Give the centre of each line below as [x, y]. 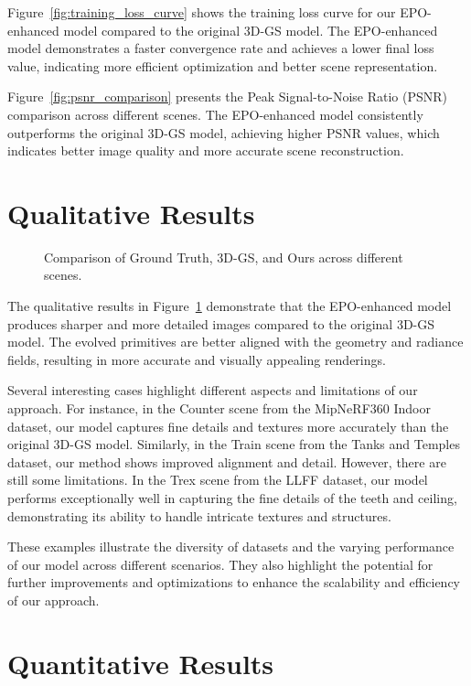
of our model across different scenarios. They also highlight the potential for [220, 564]
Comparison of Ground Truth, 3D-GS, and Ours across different [224, 257]
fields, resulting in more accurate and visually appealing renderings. [197, 359]
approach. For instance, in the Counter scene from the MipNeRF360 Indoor [219, 408]
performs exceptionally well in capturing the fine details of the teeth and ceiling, [232, 498]
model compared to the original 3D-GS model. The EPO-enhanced [251, 30]
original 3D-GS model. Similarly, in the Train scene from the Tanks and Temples [234, 444]
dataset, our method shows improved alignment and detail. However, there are [227, 461]
